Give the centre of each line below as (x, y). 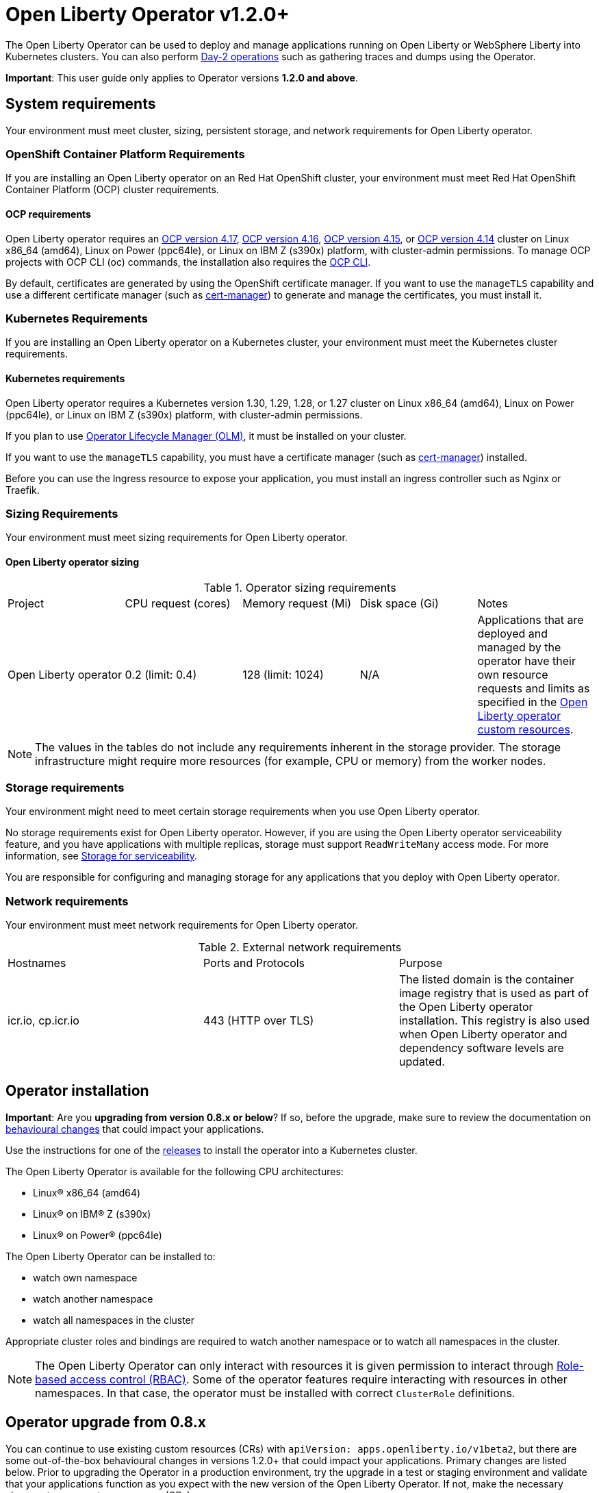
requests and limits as (534, 688)
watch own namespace (85, 1277)
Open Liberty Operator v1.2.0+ (148, 14)
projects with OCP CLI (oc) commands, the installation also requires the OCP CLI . (188, 262)
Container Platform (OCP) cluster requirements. (112, 190)
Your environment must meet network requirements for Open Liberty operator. (182, 925)
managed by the (519, 647)
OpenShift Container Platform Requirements (125, 154)
